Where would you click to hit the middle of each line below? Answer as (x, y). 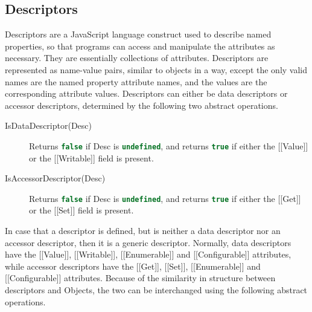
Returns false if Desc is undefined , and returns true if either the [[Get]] (165, 198)
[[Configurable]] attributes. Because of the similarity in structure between (140, 278)
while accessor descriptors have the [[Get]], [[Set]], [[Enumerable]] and (133, 266)
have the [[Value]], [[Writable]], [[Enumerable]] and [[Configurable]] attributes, (148, 254)
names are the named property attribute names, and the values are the (136, 81)
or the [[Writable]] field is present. (91, 158)
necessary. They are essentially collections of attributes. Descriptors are (137, 58)
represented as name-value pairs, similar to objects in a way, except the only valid (156, 69)
